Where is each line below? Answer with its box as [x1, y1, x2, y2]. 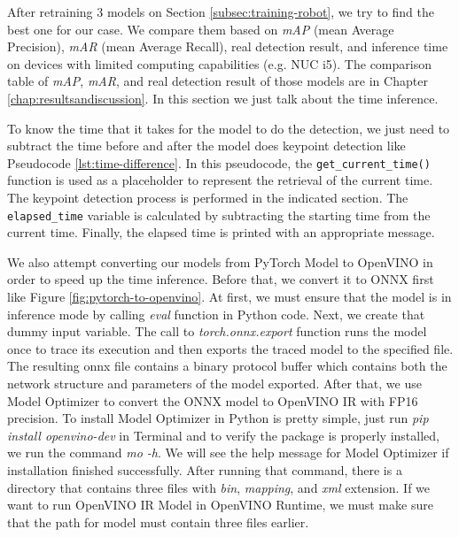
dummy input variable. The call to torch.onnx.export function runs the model [7, 322, 427, 341]
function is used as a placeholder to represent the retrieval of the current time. [7, 171, 433, 189]
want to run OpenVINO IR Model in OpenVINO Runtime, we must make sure [7, 495, 433, 514]
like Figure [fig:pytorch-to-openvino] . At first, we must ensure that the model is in [7, 288, 452, 306]
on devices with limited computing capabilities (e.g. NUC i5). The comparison [7, 54, 432, 73]
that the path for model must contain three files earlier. [7, 512, 309, 531]
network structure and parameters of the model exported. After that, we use [7, 374, 422, 392]
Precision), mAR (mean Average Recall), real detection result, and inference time [7, 37, 448, 56]
